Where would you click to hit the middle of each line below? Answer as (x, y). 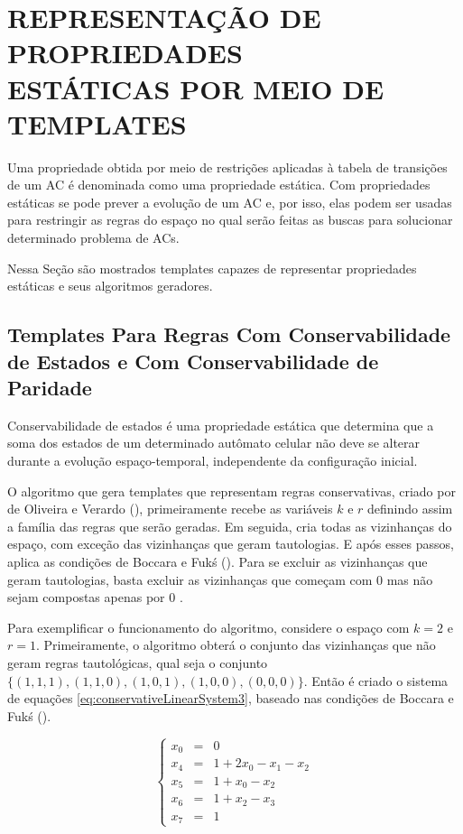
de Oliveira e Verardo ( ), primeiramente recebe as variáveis (170, 509)
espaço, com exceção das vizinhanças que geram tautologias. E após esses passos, (231, 544)
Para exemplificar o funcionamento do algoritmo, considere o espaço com (208, 627)
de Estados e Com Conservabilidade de (193, 361)
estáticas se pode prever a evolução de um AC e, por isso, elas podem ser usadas (230, 202)
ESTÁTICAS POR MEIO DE (196, 88)
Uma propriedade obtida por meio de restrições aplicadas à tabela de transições (227, 167)
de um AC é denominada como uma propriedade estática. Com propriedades (219, 185)
